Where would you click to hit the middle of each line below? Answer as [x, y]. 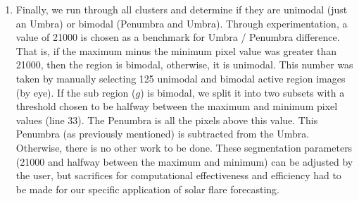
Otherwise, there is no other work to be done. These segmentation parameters [184, 147]
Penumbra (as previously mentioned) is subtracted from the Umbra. [163, 134]
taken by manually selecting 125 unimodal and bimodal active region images [181, 78]
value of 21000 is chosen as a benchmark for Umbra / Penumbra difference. [178, 37]
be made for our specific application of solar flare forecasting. [147, 189]
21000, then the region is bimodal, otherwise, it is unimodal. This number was [184, 65]
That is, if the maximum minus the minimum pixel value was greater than [176, 50]
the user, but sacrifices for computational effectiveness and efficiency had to [178, 175]
